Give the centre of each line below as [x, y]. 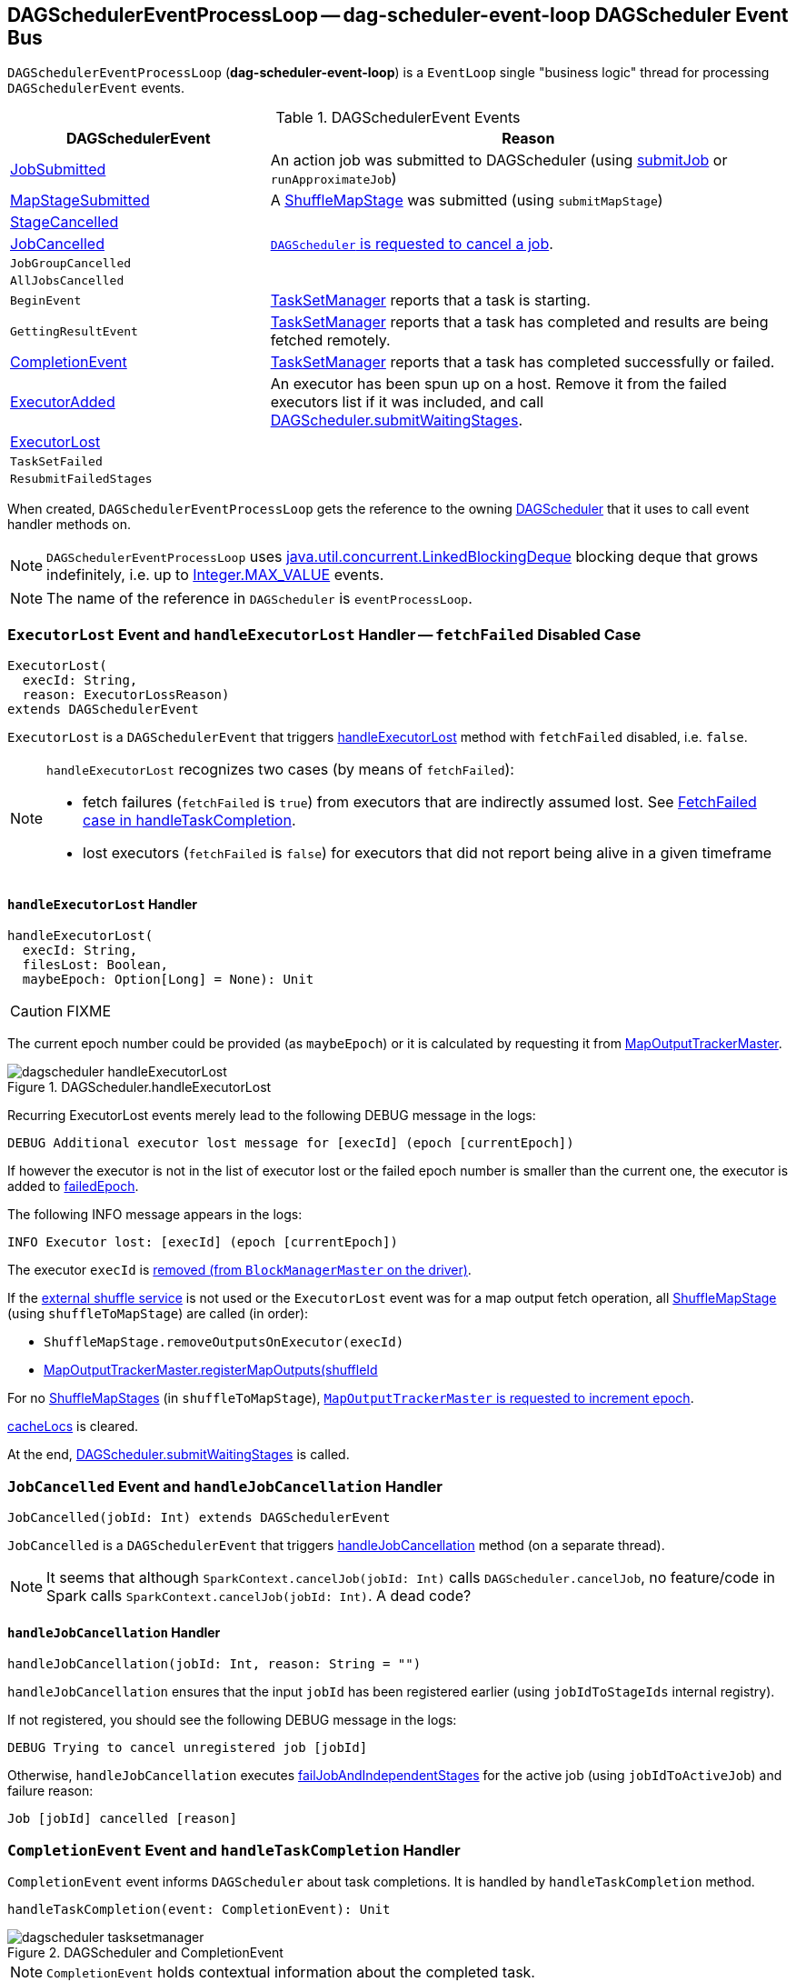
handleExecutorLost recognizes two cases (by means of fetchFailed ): [280, 770]
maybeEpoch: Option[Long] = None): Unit [168, 980]
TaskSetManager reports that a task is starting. [430, 300]
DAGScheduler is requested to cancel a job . [412, 244]
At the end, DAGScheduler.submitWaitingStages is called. [179, 1455]
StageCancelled [65, 222]
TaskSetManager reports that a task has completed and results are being [519, 322]
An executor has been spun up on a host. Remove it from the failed [498, 384]
